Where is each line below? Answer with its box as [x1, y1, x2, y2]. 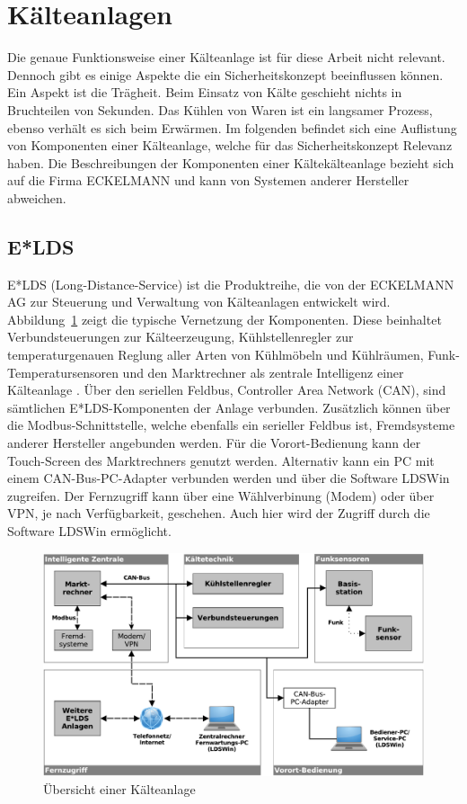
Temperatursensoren [7, 362, 119, 381]
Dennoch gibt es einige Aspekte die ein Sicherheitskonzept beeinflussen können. [7, 65, 444, 84]
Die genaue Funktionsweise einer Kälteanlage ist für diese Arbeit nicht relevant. [7, 48, 445, 67]
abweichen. [7, 188, 66, 207]
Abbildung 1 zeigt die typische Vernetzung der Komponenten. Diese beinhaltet [7, 309, 442, 328]
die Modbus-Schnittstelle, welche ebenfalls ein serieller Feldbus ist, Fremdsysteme [7, 415, 455, 434]
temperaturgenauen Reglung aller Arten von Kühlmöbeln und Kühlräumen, [7, 345, 424, 364]
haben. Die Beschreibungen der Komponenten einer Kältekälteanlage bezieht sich [7, 153, 454, 172]
